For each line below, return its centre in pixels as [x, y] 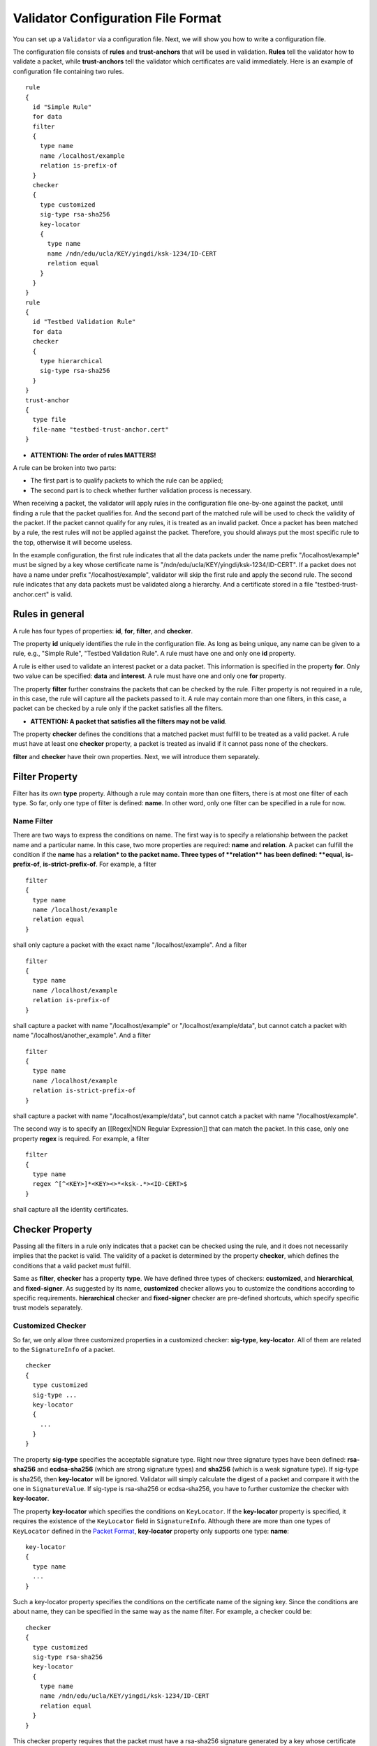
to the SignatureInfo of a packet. [64, 1349]
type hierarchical [71, 361]
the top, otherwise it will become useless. [73, 542]
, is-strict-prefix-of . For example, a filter [98, 864]
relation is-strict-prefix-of [84, 1091]
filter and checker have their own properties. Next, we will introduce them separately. [136, 756]
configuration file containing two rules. [68, 71]
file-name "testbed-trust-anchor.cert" [101, 429]
